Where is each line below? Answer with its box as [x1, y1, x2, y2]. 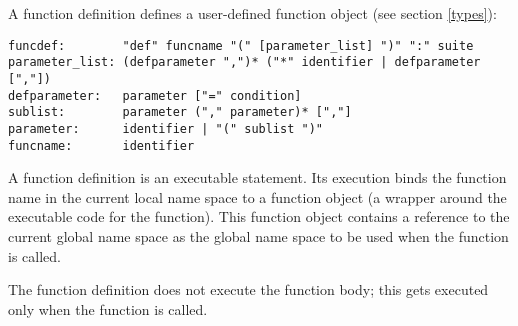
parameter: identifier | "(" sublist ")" [8, 121, 323, 136]
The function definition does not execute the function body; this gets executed [8, 279, 489, 300]
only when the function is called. [8, 298, 208, 319]
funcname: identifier [8, 138, 195, 153]
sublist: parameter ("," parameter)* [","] [8, 105, 352, 120]
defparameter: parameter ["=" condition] [8, 88, 302, 103]
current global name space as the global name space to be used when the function [8, 225, 509, 246]
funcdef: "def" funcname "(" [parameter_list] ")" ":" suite [8, 38, 474, 53]
